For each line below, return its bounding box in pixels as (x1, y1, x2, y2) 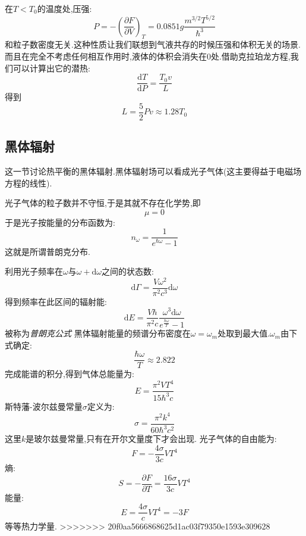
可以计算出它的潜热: (12, 61, 90, 74)
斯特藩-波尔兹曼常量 (5, 400, 83, 412)
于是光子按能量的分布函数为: (5, 216, 115, 228)
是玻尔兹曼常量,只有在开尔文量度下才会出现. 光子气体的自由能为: (26, 432, 277, 445)
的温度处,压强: (37, 2, 92, 14)
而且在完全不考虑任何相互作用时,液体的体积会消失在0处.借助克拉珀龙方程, (5, 49, 291, 62)
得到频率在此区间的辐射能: (5, 295, 107, 307)
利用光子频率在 (5, 265, 63, 278)
